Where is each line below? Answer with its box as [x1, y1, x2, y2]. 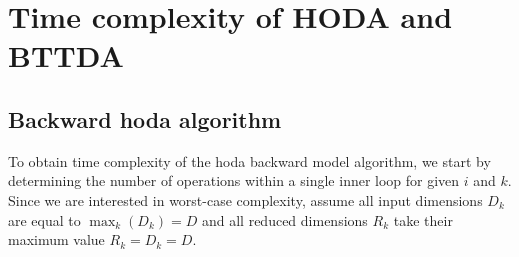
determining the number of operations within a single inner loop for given [8, 170, 460, 191]
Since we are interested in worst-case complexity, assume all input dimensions [8, 189, 483, 210]
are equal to [8, 209, 81, 230]
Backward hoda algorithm [8, 103, 282, 134]
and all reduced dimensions [201, 209, 368, 230]
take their [393, 209, 453, 230]
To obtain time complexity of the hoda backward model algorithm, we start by [8, 150, 491, 171]
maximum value [8, 229, 105, 250]
